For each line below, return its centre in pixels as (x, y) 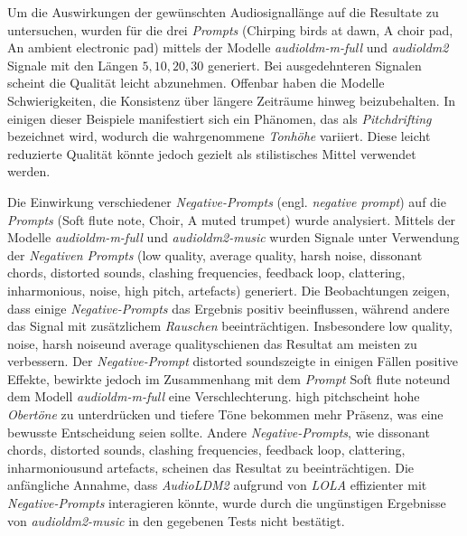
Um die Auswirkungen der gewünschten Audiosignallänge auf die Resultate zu (223, 12)
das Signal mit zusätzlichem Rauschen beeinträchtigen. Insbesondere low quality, (230, 326)
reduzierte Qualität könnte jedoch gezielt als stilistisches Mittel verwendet (212, 153)
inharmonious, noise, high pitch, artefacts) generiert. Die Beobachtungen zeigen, (229, 290)
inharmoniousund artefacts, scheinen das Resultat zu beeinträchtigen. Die (211, 467)
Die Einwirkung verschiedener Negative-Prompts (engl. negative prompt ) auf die (227, 201)
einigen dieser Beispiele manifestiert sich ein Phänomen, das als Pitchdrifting (219, 118)
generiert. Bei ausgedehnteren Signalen (314, 65)
